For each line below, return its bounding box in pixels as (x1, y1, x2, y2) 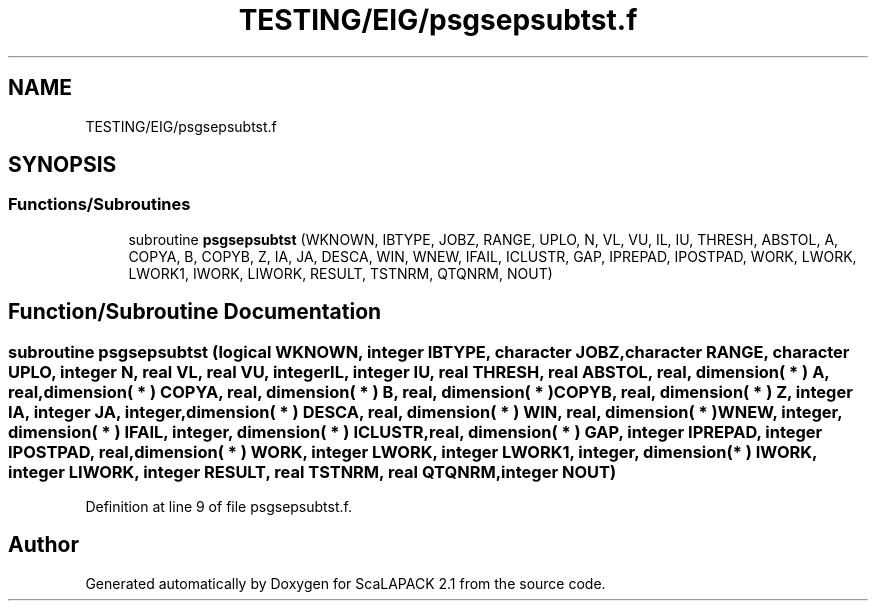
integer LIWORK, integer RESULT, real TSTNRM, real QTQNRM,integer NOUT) (8, 461, 617, 482)
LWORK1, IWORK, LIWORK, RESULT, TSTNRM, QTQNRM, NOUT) (128, 264, 553, 282)
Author (8, 532, 79, 558)
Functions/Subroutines (8, 194, 191, 215)
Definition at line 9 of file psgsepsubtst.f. (85, 498, 352, 516)
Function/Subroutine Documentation (8, 299, 382, 325)
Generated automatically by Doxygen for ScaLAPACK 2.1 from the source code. (85, 574, 606, 592)
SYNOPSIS (8, 152, 117, 178)
